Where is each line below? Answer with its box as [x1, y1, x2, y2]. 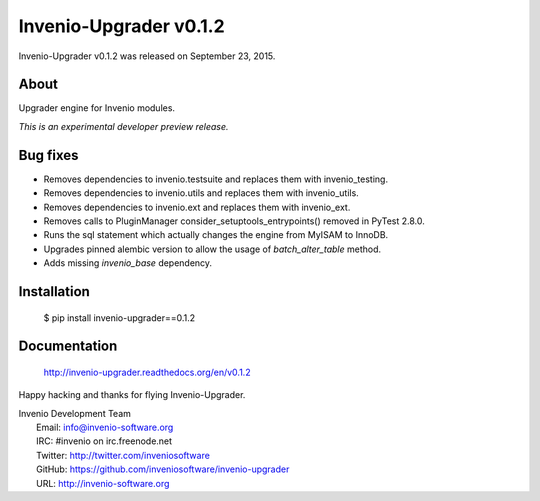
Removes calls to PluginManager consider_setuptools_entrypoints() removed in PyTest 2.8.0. [43, 215, 425, 227]
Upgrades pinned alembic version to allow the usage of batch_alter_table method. [43, 243, 382, 255]
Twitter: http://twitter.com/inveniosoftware [36, 449, 210, 461]
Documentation [18, 338, 118, 355]
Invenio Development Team [18, 407, 132, 419]
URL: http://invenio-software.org [36, 477, 170, 489]
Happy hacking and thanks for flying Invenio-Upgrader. [18, 389, 246, 401]
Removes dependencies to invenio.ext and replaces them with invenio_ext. [43, 201, 351, 213]
